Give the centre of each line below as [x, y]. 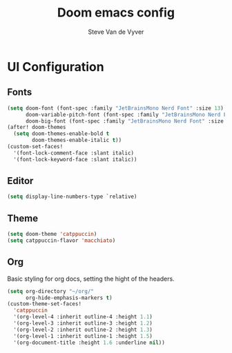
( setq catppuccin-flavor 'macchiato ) [61, 241]
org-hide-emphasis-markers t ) [69, 298]
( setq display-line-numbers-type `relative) [72, 197]
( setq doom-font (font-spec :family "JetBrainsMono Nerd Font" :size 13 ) [116, 108]
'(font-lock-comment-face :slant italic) [74, 153]
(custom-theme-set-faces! [44, 304]
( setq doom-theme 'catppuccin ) [52, 234]
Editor [20, 181]
